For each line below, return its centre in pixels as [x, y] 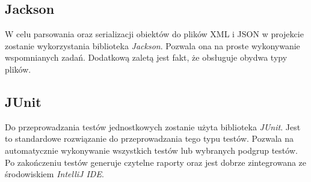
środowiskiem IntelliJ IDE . [54, 174]
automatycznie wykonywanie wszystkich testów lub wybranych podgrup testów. [151, 150]
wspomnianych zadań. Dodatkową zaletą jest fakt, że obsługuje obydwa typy [146, 57]
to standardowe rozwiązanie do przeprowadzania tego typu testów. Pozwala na [149, 138]
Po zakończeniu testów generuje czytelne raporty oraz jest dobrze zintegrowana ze [156, 162]
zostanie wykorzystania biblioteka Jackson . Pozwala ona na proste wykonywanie [152, 45]
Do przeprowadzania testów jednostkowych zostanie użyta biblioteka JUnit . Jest [153, 126]
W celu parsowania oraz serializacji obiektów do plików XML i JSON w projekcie [154, 34]
